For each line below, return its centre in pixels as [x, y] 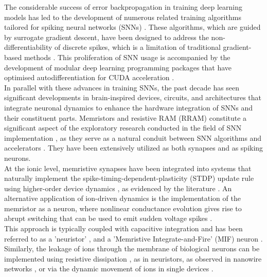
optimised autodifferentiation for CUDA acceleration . [89, 77]
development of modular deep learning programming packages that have [118, 67]
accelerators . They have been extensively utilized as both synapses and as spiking [134, 148]
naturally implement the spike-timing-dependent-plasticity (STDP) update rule [129, 178]
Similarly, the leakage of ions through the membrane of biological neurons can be [132, 248]
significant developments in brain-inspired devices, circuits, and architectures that [133, 97]
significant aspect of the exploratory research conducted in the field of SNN [123, 128]
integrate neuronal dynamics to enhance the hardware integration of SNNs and [128, 107]
